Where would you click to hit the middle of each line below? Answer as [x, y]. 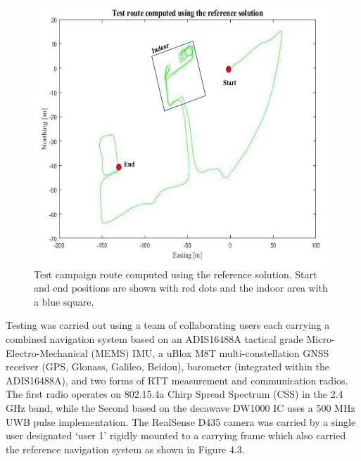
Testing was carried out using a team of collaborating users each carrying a [168, 325]
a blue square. [64, 301]
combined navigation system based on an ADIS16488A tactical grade [154, 339]
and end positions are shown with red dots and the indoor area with [181, 288]
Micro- [321, 339]
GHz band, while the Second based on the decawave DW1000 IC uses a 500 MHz [180, 407]
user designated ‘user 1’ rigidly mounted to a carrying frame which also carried [176, 435]
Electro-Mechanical [47, 352]
